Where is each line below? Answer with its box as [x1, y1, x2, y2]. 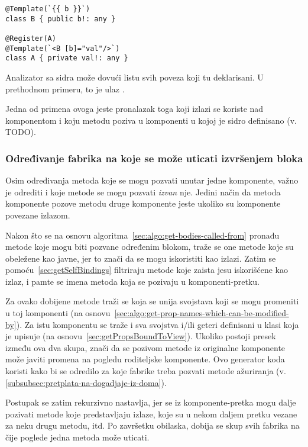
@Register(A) [5, 34, 56, 43]
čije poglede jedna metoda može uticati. [5, 431, 150, 443]
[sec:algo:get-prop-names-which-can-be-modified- [114, 307, 289, 319]
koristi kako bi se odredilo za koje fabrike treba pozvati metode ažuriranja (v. [5, 365, 286, 377]
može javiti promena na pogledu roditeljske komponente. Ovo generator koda [5, 353, 285, 365]
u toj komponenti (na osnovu [5, 307, 111, 319]
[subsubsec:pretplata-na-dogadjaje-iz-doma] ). [5, 376, 167, 388]
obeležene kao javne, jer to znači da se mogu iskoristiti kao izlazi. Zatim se [5, 252, 276, 264]
